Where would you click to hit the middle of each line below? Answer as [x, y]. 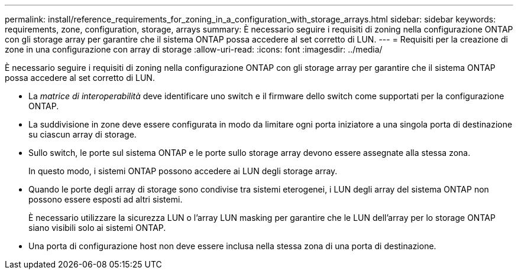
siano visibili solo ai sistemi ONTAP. [97, 228]
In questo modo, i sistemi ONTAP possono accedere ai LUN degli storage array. [183, 171]
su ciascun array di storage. [82, 134]
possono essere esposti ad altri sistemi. [106, 199]
